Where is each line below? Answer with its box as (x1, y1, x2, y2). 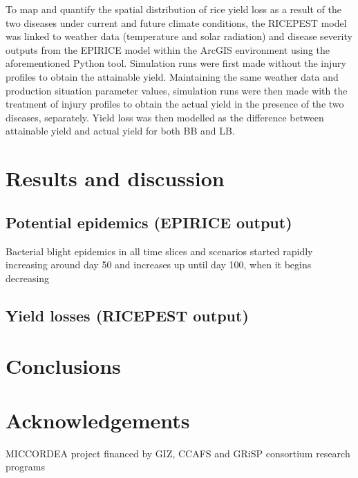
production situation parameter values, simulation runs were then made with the (6, 83, 348, 97)
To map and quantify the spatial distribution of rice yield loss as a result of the (6, 2, 341, 16)
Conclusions (6, 352, 121, 380)
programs (6, 459, 45, 474)
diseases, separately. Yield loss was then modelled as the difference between (6, 110, 324, 124)
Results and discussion (6, 164, 225, 192)
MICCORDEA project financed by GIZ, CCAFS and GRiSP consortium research (6, 446, 350, 460)
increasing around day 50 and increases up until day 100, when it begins (6, 257, 312, 272)
